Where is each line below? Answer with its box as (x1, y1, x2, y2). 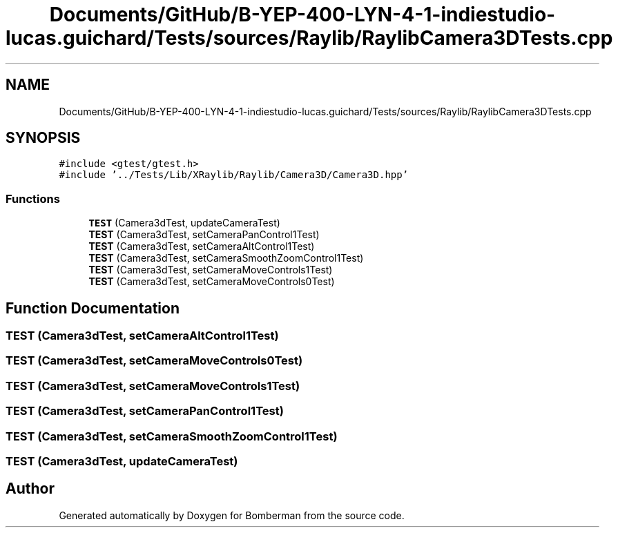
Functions (6, 191, 60, 206)
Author (6, 480, 55, 498)
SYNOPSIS (6, 129, 81, 147)
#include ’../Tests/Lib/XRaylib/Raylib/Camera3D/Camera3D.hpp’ (59, 169, 409, 181)
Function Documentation (6, 299, 180, 317)
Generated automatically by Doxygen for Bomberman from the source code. (59, 509, 405, 521)
